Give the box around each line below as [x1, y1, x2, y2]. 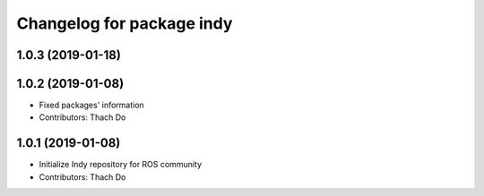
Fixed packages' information [39, 99, 145, 111]
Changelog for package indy [16, 13, 233, 33]
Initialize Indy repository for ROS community [39, 159, 202, 170]
